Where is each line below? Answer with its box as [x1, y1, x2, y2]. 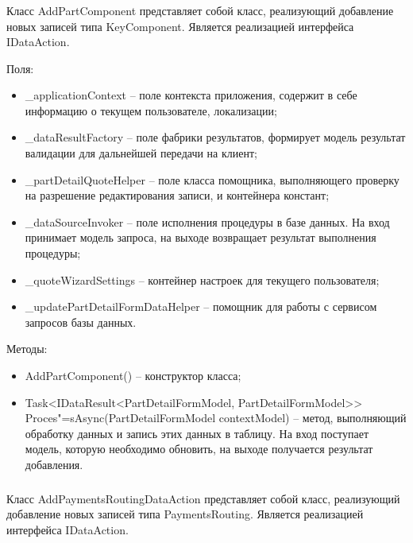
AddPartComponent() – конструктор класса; [25, 367, 241, 384]
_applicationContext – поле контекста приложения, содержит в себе [25, 87, 357, 103]
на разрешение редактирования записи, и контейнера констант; [25, 187, 330, 204]
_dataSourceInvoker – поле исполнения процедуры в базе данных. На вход [25, 213, 390, 230]
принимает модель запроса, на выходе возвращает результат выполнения [25, 229, 376, 246]
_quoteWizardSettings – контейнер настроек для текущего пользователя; [25, 271, 380, 288]
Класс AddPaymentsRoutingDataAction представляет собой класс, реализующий [6, 490, 400, 506]
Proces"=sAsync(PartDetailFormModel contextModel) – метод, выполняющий [25, 409, 407, 426]
